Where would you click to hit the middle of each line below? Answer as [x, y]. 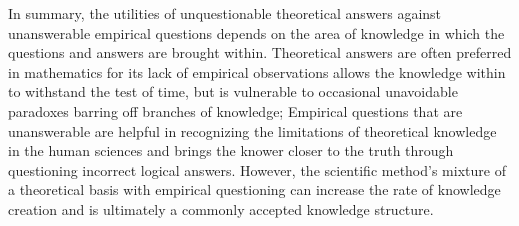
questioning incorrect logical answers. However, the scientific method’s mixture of [257, 169]
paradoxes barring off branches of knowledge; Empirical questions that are [235, 110]
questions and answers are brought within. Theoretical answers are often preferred [260, 52]
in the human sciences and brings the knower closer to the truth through [231, 150]
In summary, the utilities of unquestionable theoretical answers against [225, 13]
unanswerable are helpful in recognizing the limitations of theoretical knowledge [252, 130]
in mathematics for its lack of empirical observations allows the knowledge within [257, 71]
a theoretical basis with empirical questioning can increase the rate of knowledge [254, 189]
